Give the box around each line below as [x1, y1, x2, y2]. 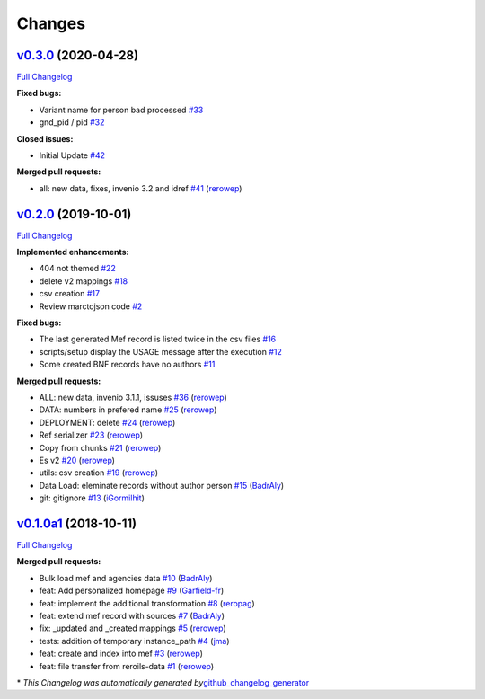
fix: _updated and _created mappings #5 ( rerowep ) [39, 623, 226, 633]
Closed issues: [16, 133, 74, 144]
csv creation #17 [39, 288, 101, 299]
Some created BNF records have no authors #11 [39, 359, 216, 370]
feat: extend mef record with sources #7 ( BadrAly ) [39, 610, 225, 621]
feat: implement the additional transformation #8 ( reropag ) [39, 597, 255, 608]
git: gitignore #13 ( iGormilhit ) [39, 492, 145, 503]
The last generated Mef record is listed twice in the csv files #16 [39, 333, 277, 345]
